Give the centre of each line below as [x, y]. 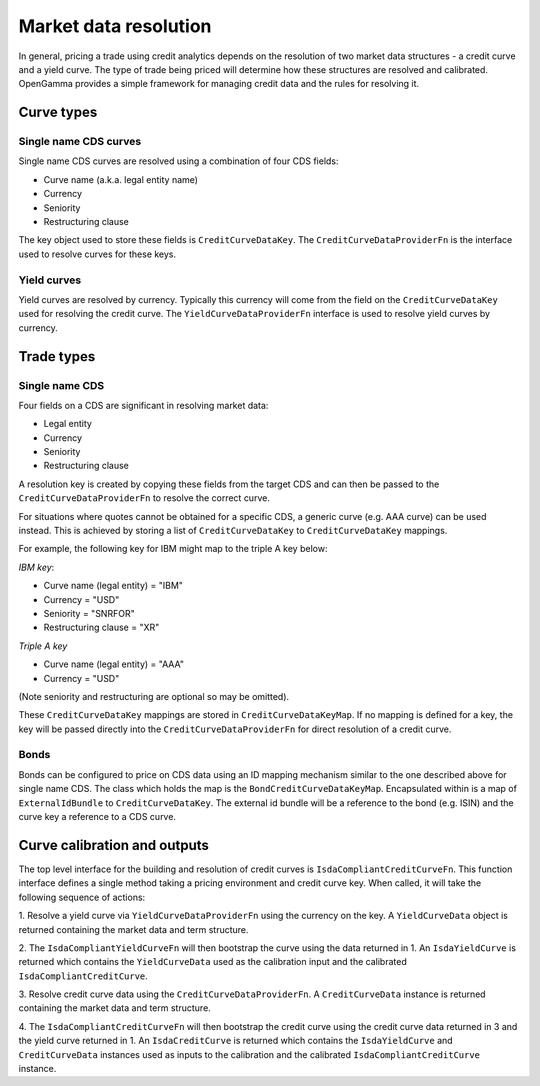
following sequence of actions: [82, 897]
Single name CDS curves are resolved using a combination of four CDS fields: [178, 161]
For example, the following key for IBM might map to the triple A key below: [173, 549]
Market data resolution [115, 26]
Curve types [58, 112]
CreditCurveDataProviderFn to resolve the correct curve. [144, 498]
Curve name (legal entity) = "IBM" [113, 586]
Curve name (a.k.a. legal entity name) [121, 179]
